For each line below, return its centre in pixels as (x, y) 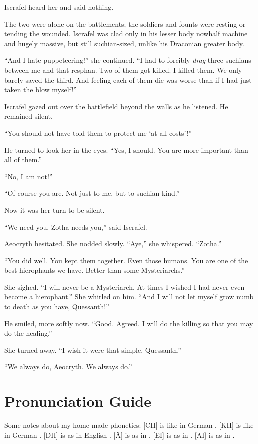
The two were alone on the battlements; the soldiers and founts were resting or (125, 23)
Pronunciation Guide (78, 401)
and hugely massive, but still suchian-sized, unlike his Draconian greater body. (124, 43)
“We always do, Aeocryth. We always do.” (68, 367)
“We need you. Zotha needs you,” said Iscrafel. (76, 227)
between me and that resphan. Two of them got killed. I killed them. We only (123, 69)
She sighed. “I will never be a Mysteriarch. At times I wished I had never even (124, 287)
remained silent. (28, 116)
